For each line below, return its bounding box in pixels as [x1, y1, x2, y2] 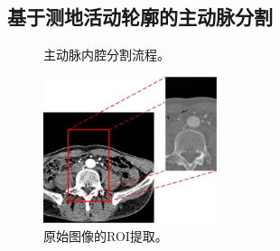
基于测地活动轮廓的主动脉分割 [7, 3, 273, 31]
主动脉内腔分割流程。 [43, 45, 170, 64]
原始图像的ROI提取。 [43, 226, 168, 245]
